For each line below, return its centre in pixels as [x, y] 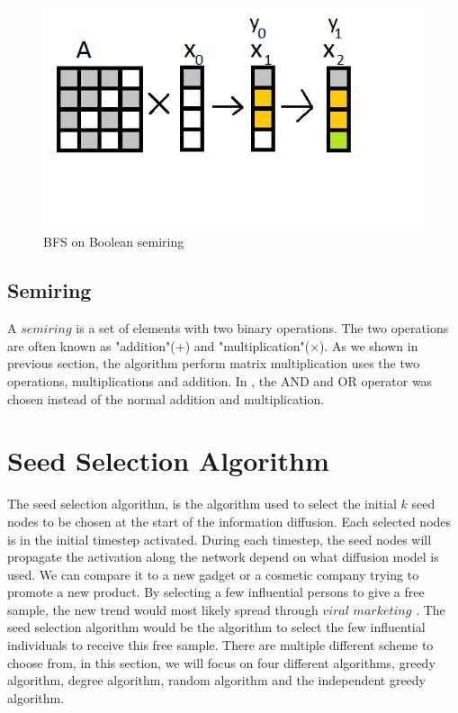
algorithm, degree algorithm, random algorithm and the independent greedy [217, 680]
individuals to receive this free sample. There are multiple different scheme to [220, 645]
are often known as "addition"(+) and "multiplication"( [159, 345]
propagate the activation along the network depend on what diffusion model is [223, 557]
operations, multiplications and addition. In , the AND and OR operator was [220, 381]
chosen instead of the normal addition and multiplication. [166, 398]
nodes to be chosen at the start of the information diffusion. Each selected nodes [229, 521]
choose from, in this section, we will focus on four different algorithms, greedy [221, 662]
